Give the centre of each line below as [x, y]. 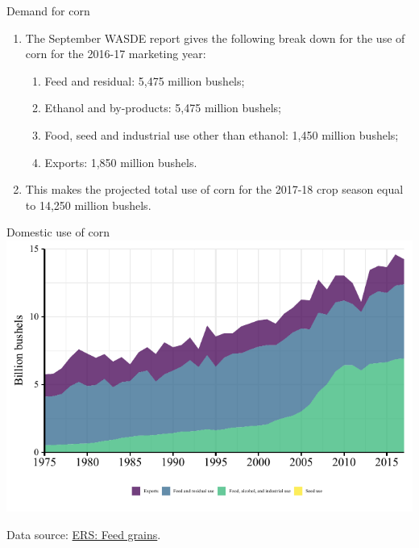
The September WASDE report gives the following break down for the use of [215, 38]
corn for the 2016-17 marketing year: [116, 54]
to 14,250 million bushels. [88, 205]
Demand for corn [48, 10]
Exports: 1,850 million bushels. [121, 162]
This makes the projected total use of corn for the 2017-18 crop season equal [214, 189]
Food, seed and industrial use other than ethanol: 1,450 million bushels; [222, 134]
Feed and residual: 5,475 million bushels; [145, 80]
